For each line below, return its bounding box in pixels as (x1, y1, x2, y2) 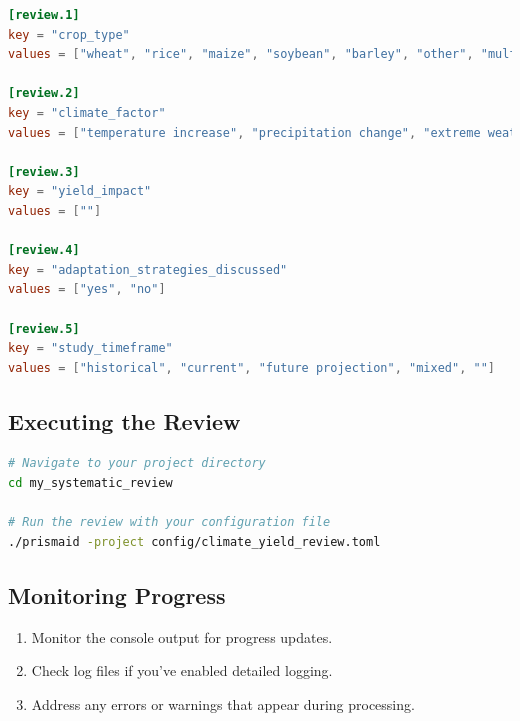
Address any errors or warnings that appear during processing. (31, 693, 415, 714)
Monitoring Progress (8, 579, 226, 610)
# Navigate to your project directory (8, 456, 266, 471)
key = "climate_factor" (8, 105, 166, 120)
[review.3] (8, 164, 80, 179)
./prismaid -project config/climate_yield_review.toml (8, 534, 381, 549)
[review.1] (8, 8, 80, 22)
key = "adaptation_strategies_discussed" (8, 262, 288, 277)
